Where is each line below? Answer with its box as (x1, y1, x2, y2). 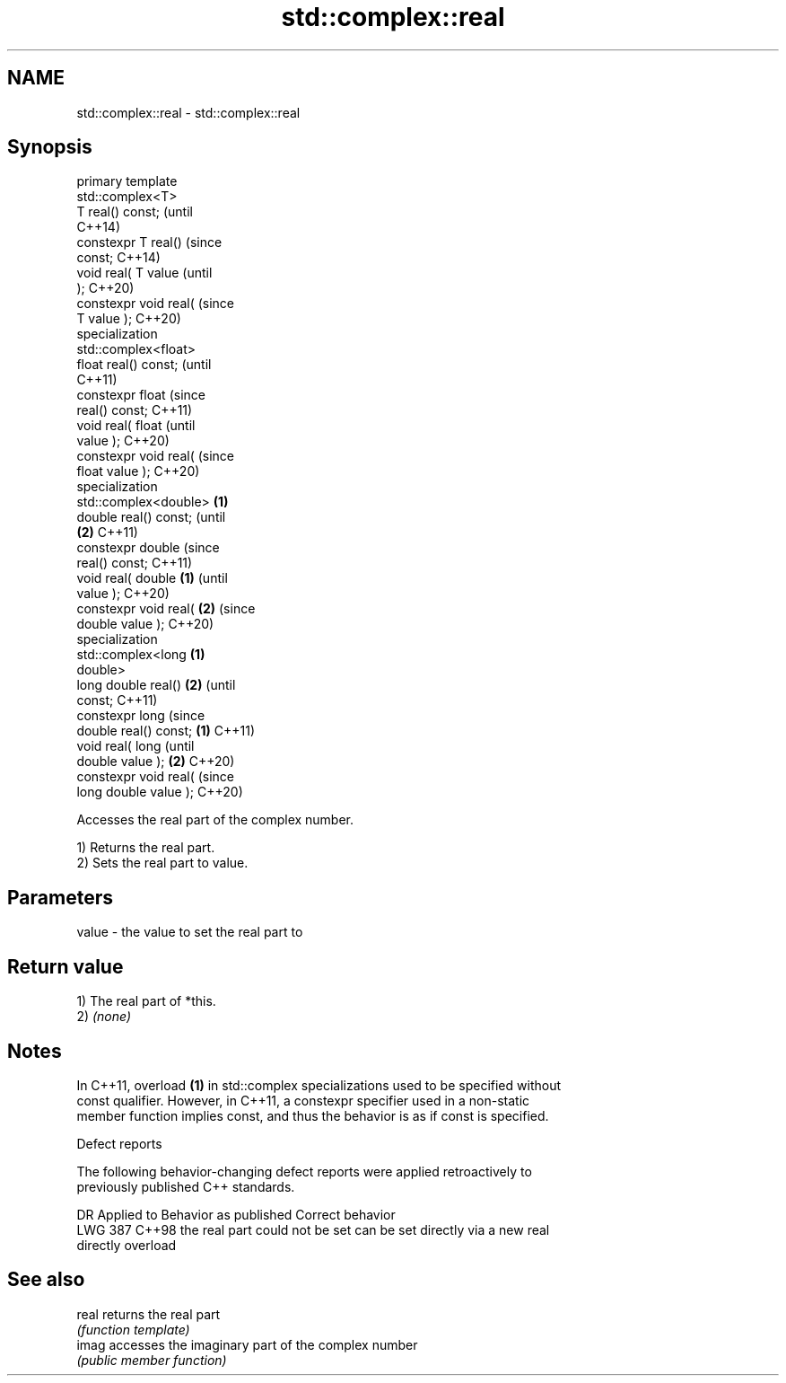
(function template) (76, 1321, 190, 1337)
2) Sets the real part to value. (76, 855, 249, 871)
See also (7, 1268, 85, 1291)
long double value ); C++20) (76, 784, 243, 800)
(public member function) (76, 1352, 227, 1368)
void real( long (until (76, 738, 195, 754)
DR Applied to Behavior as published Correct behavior (76, 1206, 396, 1222)
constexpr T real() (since (76, 234, 223, 251)
